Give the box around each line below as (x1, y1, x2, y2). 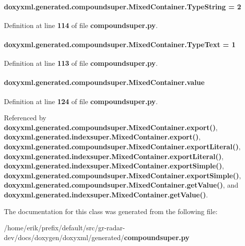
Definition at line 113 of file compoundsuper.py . (4, 58, 158, 68)
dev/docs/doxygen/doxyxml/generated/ (4, 232, 124, 242)
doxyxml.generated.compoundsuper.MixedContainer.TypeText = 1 (4, 39, 236, 49)
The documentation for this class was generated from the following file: (4, 206, 218, 216)
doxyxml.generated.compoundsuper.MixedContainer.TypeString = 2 (4, 1, 242, 11)
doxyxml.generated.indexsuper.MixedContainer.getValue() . (4, 189, 208, 199)
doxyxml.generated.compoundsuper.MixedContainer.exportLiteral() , (4, 141, 241, 151)
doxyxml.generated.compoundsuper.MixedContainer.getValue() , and (4, 180, 239, 190)
